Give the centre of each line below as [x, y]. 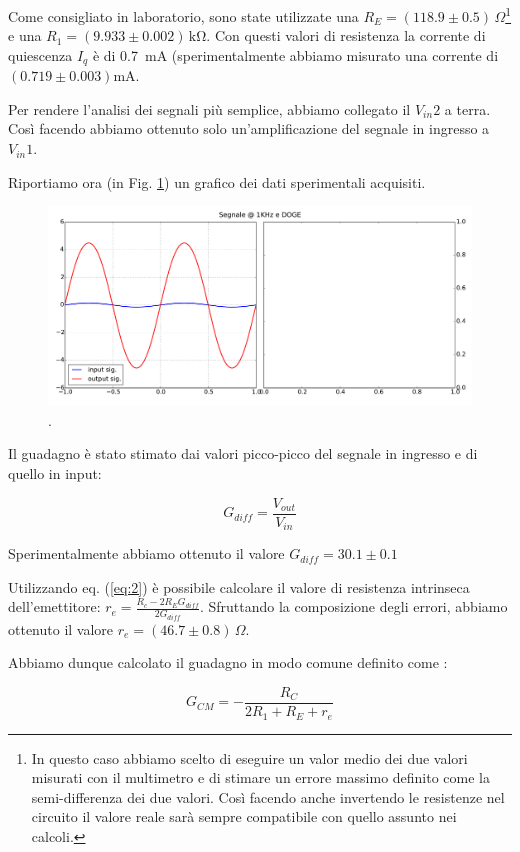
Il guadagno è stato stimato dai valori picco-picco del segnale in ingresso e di [243, 453]
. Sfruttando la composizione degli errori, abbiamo [353, 606]
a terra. [467, 108]
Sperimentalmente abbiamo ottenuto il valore [146, 553]
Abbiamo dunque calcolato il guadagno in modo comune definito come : [228, 662]
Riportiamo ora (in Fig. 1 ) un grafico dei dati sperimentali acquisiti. [217, 181]
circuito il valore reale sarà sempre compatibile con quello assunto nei [244, 816]
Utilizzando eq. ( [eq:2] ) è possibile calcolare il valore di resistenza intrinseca [239, 586]
